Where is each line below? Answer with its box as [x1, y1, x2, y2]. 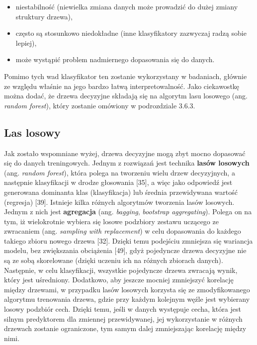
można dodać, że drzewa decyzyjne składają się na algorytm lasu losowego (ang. [4, 90, 248, 101]
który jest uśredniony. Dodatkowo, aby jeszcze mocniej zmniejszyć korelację [4, 274, 234, 285]
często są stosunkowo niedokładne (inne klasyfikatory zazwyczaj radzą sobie [15, 28, 247, 38]
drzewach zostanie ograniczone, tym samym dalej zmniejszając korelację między [4, 323, 247, 334]
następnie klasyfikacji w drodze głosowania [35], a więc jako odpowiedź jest [4, 177, 233, 187]
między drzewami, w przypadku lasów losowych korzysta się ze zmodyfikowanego [4, 284, 250, 294]
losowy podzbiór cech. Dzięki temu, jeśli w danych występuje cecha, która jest [4, 304, 241, 314]
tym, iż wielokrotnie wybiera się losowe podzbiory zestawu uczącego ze [4, 216, 219, 226]
